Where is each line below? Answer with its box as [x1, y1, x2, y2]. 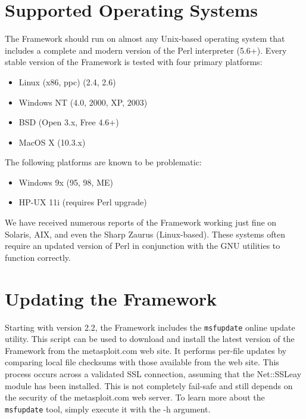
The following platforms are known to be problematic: [5, 156, 202, 168]
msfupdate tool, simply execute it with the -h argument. [5, 402, 211, 415]
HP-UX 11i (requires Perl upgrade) [18, 196, 147, 208]
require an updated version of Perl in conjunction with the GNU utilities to [5, 239, 280, 252]
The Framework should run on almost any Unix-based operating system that [5, 32, 285, 45]
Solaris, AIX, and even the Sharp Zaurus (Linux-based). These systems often [5, 227, 286, 240]
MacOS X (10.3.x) [18, 135, 86, 148]
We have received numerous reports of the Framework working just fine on [5, 216, 277, 229]
